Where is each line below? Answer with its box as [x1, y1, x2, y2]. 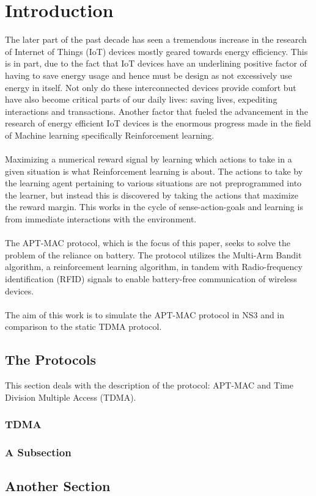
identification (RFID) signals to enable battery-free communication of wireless [5, 272, 297, 285]
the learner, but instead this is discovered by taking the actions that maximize [5, 188, 298, 201]
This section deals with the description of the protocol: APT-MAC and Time [5, 379, 293, 392]
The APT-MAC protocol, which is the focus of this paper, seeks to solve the [5, 236, 290, 249]
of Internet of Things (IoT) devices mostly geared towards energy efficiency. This [5, 45, 308, 57]
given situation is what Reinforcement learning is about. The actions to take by [5, 164, 303, 177]
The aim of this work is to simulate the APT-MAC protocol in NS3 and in [5, 308, 285, 321]
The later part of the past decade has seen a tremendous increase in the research [5, 33, 307, 46]
